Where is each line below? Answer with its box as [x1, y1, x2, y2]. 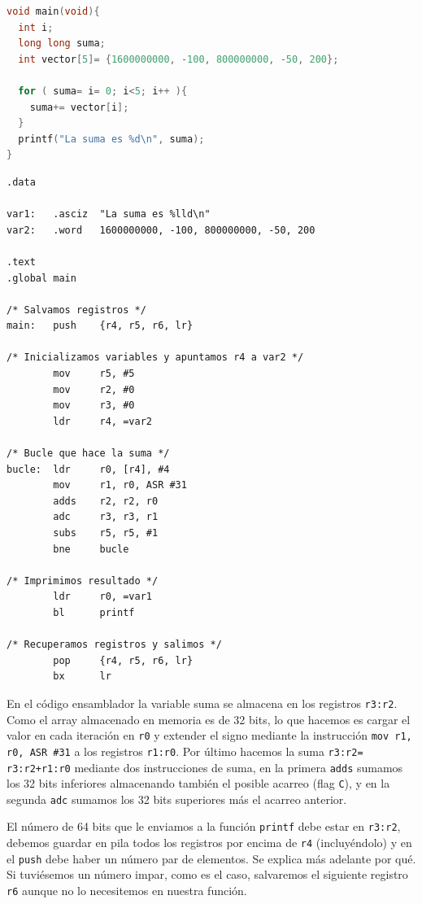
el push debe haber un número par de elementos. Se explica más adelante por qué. [7, 849, 416, 867]
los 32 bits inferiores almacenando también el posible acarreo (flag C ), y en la [7, 775, 390, 792]
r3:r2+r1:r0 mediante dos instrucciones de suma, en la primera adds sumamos [7, 758, 403, 775]
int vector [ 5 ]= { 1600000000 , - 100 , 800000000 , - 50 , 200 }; [18, 53, 339, 65]
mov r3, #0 [53, 400, 135, 412]
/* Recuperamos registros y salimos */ [7, 639, 222, 651]
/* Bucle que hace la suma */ [7, 448, 170, 460]
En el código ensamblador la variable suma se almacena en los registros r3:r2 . [7, 694, 398, 711]
